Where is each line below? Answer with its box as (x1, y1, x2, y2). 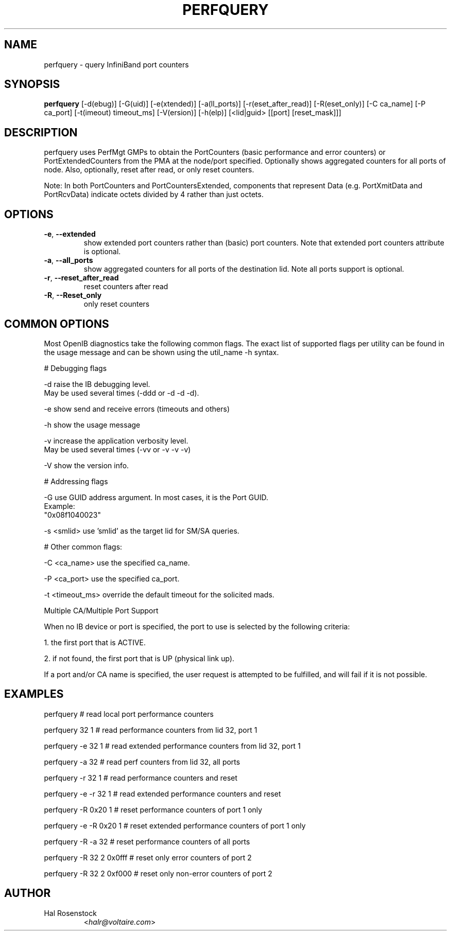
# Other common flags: (44, 542, 123, 551)
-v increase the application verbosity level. (44, 436, 188, 445)
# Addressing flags (44, 477, 108, 486)
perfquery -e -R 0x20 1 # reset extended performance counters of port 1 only (44, 821, 306, 830)
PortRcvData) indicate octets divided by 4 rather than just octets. (44, 190, 264, 199)
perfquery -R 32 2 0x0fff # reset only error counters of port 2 (44, 853, 252, 862)
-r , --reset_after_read (44, 273, 119, 283)
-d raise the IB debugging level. (44, 379, 150, 389)
